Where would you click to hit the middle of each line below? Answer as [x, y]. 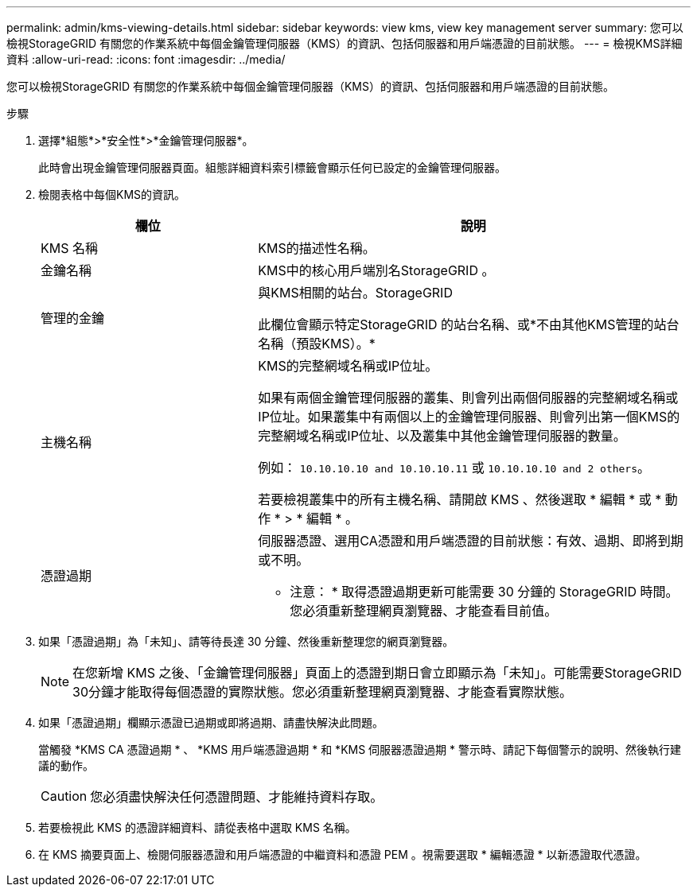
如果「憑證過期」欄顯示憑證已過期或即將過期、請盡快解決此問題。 [211, 722]
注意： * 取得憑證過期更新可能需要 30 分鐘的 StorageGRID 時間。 [484, 592]
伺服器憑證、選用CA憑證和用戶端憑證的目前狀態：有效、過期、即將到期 [471, 541]
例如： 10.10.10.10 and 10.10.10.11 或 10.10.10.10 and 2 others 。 [454, 468]
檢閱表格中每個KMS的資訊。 [112, 194]
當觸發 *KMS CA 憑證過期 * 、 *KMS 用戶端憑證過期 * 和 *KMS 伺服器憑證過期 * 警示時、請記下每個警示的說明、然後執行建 [360, 749]
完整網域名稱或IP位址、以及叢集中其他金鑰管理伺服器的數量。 [442, 436]
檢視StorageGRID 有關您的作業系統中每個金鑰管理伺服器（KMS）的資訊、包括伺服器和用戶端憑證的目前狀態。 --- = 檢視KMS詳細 [345, 43]
